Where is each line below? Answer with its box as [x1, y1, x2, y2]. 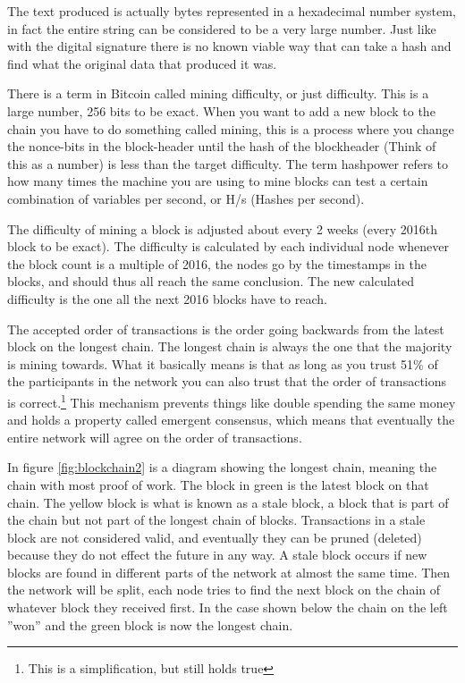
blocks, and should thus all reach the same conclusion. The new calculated [7, 272, 415, 291]
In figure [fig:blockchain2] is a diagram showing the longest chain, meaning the [7, 458, 437, 476]
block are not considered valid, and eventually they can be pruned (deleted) [7, 527, 422, 546]
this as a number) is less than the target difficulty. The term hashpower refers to [7, 154, 449, 173]
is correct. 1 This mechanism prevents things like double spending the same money [7, 390, 456, 411]
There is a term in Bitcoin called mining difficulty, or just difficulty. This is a [7, 84, 429, 103]
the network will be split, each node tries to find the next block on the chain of [7, 580, 441, 599]
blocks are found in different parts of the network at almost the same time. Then [7, 562, 451, 581]
